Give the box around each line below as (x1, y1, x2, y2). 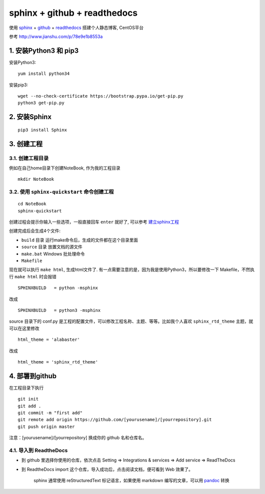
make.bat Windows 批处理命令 (21, 251, 85, 257)
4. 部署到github (9, 372, 56, 380)
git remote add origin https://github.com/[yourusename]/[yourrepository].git (18, 417, 212, 423)
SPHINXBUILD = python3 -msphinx (18, 308, 101, 313)
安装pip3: (9, 82, 28, 88)
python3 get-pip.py (18, 100, 65, 106)
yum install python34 (18, 71, 70, 76)
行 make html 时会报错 (9, 273, 56, 279)
